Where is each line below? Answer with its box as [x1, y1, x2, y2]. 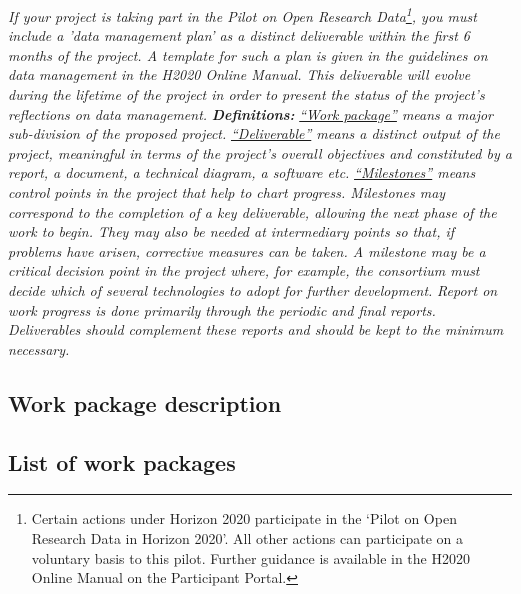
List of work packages [8, 446, 236, 477]
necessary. [8, 338, 70, 359]
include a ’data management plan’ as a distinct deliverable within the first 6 [8, 25, 470, 46]
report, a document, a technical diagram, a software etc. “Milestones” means [8, 162, 476, 183]
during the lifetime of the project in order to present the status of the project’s [8, 84, 485, 105]
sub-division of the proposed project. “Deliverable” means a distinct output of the [8, 123, 500, 144]
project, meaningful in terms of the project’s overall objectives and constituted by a [8, 142, 512, 163]
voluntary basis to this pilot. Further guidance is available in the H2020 [31, 547, 470, 568]
